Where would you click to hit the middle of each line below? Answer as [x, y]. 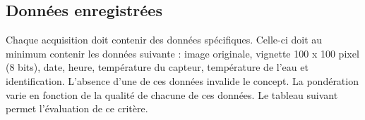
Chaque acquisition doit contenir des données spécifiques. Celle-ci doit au [164, 40]
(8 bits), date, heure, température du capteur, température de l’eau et [157, 67]
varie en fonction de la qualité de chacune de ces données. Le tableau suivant [172, 94]
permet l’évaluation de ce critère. [77, 108]
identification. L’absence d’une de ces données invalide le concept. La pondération [182, 80]
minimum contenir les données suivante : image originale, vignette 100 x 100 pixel [182, 53]
